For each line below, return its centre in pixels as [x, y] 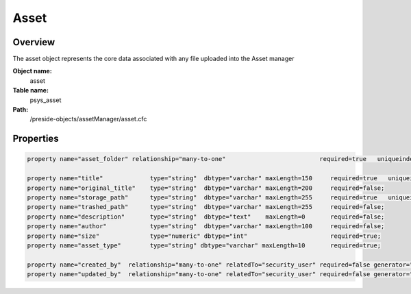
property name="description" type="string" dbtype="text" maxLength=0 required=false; [206, 217]
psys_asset [46, 100]
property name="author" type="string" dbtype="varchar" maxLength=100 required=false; [206, 226]
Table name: [31, 90]
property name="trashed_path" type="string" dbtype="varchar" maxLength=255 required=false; [206, 207]
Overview [34, 42]
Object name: [33, 71]
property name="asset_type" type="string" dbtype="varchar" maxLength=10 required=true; [204, 245]
